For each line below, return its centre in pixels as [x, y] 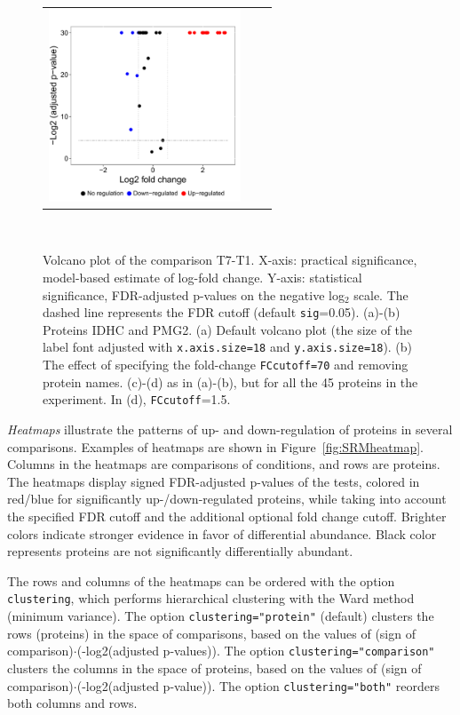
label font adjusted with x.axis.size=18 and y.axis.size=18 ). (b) [228, 347]
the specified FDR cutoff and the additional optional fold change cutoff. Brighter [227, 516]
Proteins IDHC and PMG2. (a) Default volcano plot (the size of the [228, 329]
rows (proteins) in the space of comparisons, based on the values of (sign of [211, 633]
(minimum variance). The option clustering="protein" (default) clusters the [221, 616]
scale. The [381, 294]
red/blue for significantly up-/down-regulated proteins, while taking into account [227, 499]
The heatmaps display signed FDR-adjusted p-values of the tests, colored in [214, 481]
